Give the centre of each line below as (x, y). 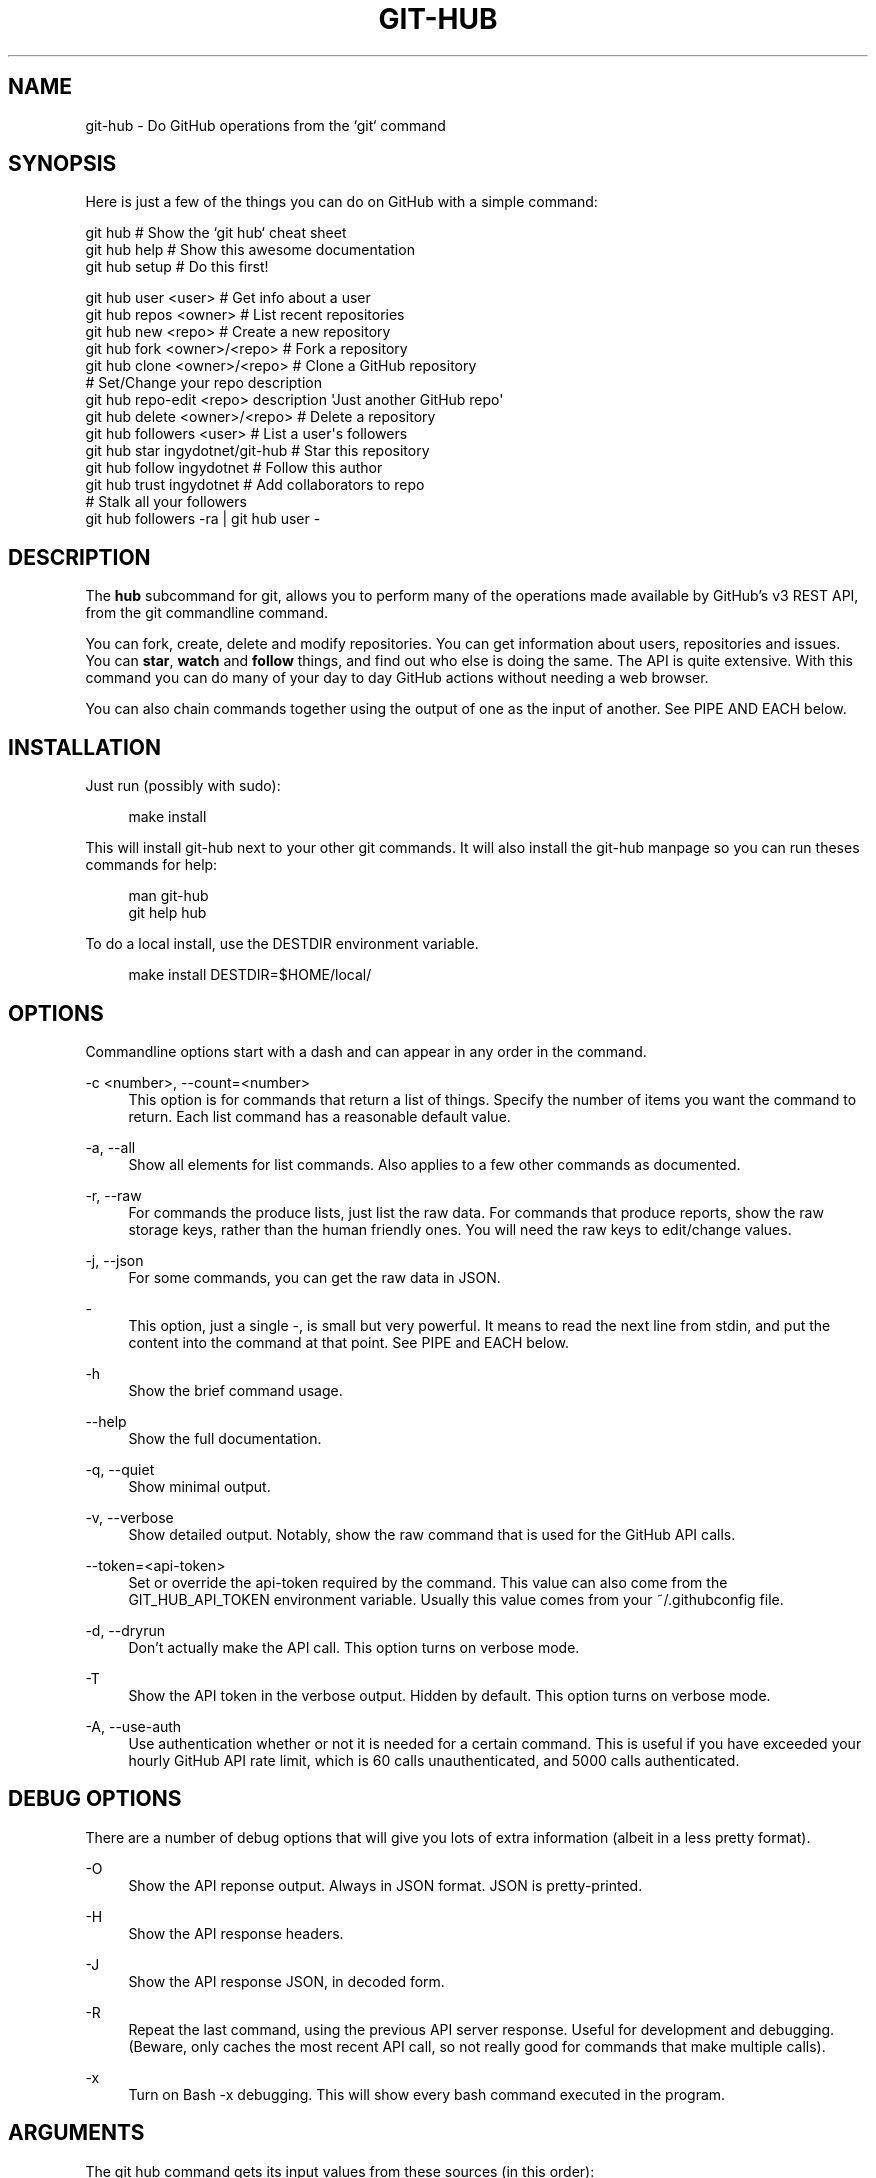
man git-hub (168, 896)
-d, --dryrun (125, 1630)
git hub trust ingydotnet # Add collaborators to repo (255, 485)
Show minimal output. (199, 1486)
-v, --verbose (129, 1517)
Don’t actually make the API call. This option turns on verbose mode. (354, 1647)
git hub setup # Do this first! (177, 267)
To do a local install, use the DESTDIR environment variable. (282, 944)
